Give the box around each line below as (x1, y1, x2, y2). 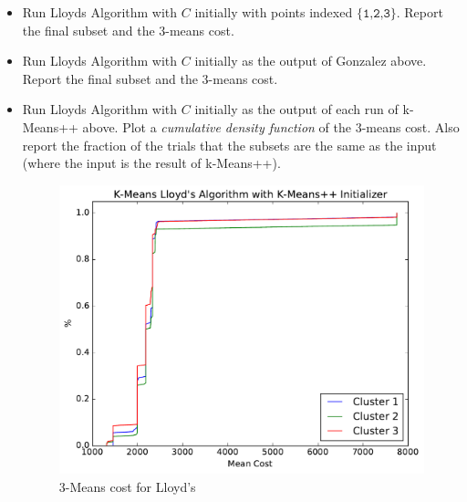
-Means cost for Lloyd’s (65, 476, 196, 496)
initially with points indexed (194, 3, 353, 21)
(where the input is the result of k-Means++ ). (22, 153, 281, 173)
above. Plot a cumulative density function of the (82, 117, 351, 136)
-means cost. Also (361, 117, 460, 136)
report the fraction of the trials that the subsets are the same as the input (22, 135, 437, 154)
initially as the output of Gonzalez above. (194, 51, 427, 70)
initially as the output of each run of (194, 99, 399, 119)
